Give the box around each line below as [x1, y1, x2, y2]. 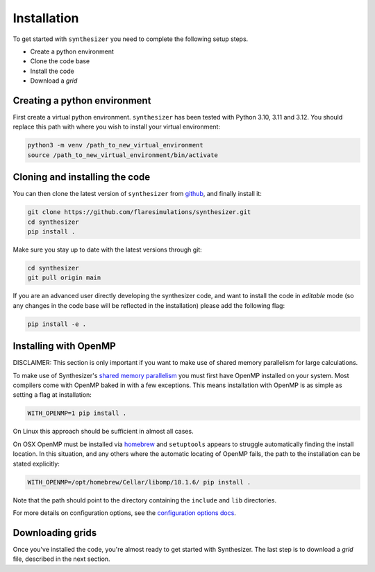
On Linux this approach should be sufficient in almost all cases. [12, 427, 194, 436]
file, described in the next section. [12, 555, 110, 563]
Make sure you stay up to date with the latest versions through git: [12, 245, 203, 254]
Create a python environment [30, 47, 115, 56]
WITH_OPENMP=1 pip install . [27, 409, 127, 417]
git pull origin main [27, 274, 101, 281]
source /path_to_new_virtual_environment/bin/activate [27, 151, 218, 159]
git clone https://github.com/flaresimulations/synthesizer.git [27, 209, 251, 216]
